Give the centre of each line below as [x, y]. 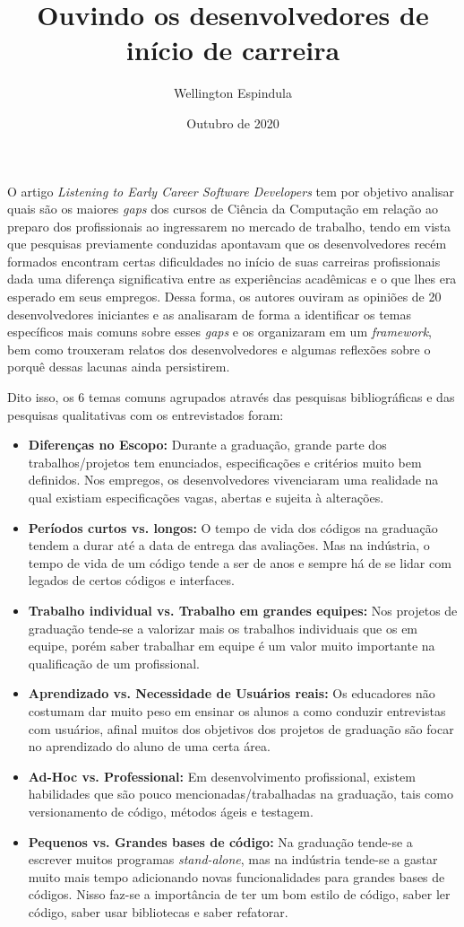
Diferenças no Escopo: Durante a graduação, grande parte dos [207, 445]
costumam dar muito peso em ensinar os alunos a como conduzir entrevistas [237, 710]
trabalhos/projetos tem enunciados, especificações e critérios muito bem [225, 462]
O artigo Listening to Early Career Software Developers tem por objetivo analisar [231, 191]
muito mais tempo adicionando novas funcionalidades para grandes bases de [236, 876]
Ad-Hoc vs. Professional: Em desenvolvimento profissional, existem [222, 776]
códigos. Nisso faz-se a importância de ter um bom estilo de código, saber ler [239, 894]
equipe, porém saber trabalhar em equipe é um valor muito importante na [232, 646]
